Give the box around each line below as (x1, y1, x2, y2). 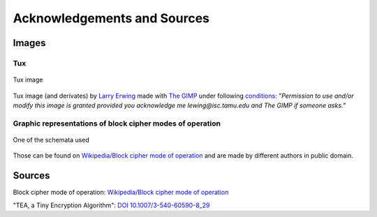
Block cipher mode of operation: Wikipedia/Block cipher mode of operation (13, 188, 229, 197)
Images (13, 37, 46, 49)
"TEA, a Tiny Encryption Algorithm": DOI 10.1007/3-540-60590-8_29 (13, 201, 210, 209)
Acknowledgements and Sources (13, 10, 209, 26)
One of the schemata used (13, 135, 90, 144)
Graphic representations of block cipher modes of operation (13, 119, 221, 128)
